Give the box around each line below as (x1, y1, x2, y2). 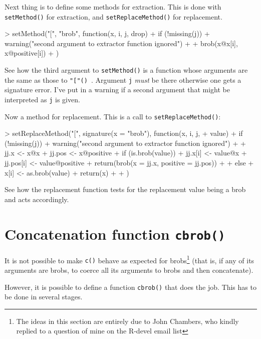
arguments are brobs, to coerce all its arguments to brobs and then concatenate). (5, 264, 253, 275)
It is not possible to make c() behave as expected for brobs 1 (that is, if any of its (5, 253, 254, 265)
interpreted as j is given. (5, 94, 80, 104)
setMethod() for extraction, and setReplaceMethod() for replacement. (5, 11, 222, 22)
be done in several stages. (5, 291, 83, 302)
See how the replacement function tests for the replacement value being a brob (5, 184, 246, 195)
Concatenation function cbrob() (5, 223, 225, 244)
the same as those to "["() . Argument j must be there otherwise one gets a (5, 74, 241, 85)
